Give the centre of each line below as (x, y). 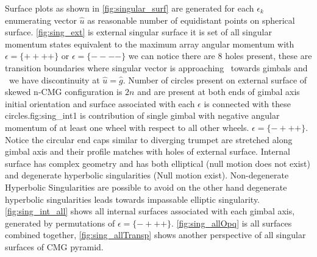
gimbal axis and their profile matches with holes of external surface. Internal (148, 151)
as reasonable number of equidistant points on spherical (191, 20)
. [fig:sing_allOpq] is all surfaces (232, 223)
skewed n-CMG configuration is (64, 92)
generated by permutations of (60, 223)
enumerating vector (41, 20)
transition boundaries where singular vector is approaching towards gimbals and (156, 67)
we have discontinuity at (54, 79)
